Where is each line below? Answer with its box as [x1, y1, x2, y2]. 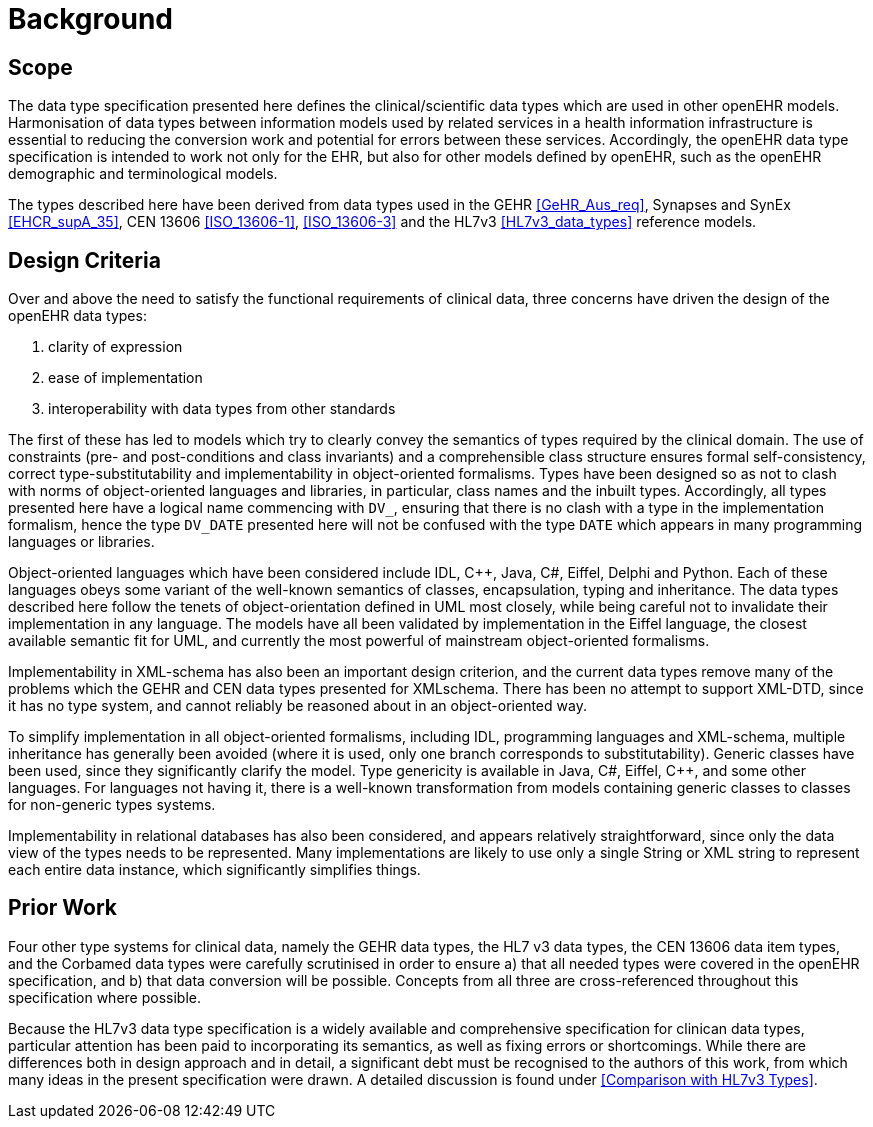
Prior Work [8, 895, 118, 921]
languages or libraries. [8, 533, 155, 551]
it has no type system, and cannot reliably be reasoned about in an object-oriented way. [8, 697, 587, 715]
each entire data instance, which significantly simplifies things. [8, 861, 421, 879]
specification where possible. [8, 988, 201, 1006]
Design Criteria [8, 247, 161, 273]
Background [8, 2, 173, 36]
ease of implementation [48, 369, 203, 387]
